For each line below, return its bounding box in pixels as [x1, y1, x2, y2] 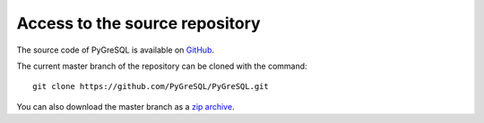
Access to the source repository [16, 13, 261, 33]
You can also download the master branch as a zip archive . [16, 101, 235, 111]
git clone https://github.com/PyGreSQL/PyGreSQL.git [32, 81, 269, 92]
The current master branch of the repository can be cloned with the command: [16, 61, 308, 71]
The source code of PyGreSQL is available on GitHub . [16, 45, 215, 55]
